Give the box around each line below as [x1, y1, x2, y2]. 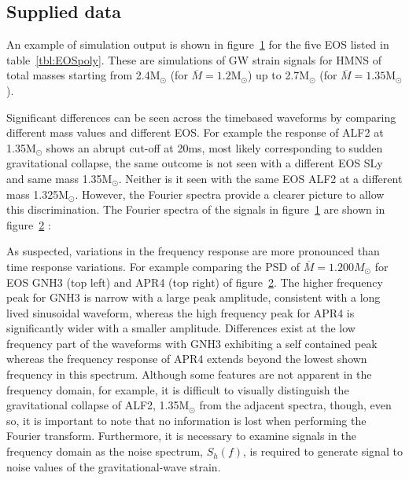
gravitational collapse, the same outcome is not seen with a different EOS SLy [6, 155, 383, 171]
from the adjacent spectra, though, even [199, 397, 392, 413]
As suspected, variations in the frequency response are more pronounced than [6, 243, 380, 259]
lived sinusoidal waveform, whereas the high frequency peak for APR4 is [6, 304, 355, 321]
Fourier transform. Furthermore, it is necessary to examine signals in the [6, 427, 356, 444]
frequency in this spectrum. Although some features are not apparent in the [6, 366, 372, 383]
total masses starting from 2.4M [6, 67, 160, 83]
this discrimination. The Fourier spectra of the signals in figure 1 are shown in [6, 201, 385, 218]
